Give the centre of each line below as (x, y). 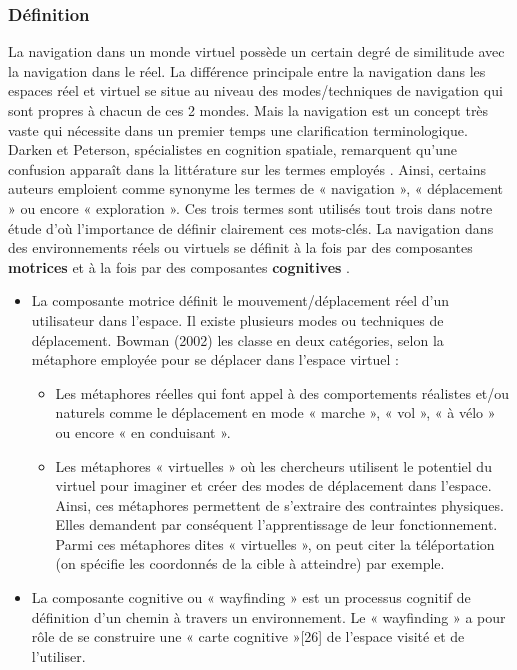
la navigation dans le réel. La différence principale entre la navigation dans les (247, 70)
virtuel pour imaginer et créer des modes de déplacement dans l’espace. (273, 485)
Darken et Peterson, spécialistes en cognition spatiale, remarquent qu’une (232, 149)
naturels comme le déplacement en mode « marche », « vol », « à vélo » (275, 412)
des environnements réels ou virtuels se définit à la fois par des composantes (240, 247)
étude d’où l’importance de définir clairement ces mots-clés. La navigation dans (251, 227)
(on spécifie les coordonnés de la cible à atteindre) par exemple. (250, 563)
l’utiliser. (58, 655)
